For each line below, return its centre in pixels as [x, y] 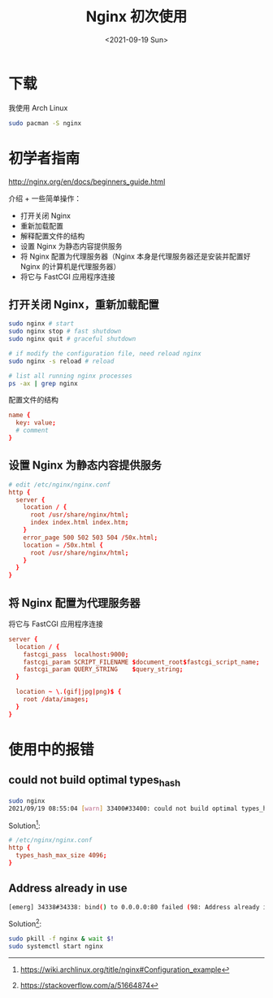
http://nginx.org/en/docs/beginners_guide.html [87, 181]
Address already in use [68, 889]
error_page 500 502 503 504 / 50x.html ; [91, 538]
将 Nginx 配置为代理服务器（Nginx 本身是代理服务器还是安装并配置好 [135, 256]
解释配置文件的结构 [52, 236]
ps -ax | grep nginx [43, 383]
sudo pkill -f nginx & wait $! [61, 939]
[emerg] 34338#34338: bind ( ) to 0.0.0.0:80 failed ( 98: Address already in [139, 907]
